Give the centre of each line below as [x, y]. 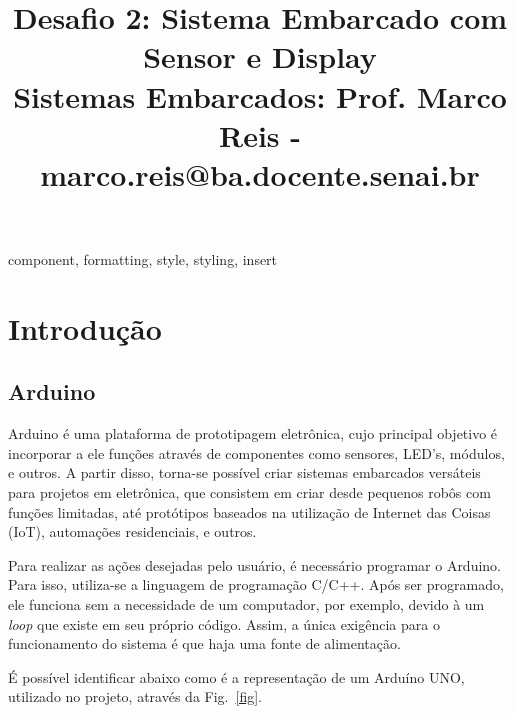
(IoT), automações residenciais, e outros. [132, 531]
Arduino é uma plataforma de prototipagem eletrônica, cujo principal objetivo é [253, 433]
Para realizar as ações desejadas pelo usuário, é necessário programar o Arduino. [255, 564]
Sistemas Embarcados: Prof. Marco [260, 95]
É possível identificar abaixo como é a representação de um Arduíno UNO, [236, 676]
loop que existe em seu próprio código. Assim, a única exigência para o [224, 623]
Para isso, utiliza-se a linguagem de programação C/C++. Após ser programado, [256, 584]
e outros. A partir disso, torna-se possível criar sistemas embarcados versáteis [244, 472]
